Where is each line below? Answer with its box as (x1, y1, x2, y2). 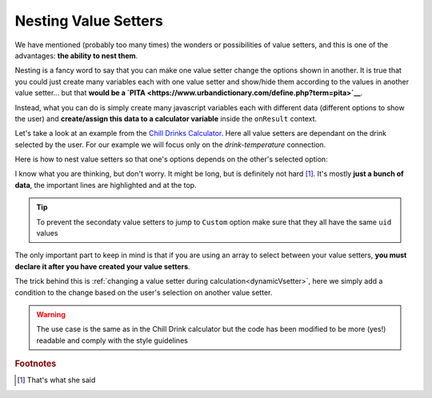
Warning (36, 309, 66, 319)
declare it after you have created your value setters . (14, 261, 191, 271)
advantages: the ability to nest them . (14, 50, 138, 60)
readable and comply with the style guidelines (36, 336, 188, 345)
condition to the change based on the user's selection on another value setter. (14, 288, 273, 297)
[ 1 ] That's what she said (17, 376, 96, 385)
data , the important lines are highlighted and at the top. (14, 180, 197, 189)
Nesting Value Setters (14, 12, 163, 30)
